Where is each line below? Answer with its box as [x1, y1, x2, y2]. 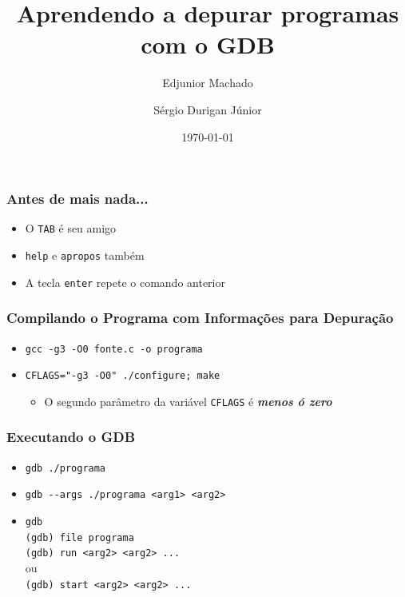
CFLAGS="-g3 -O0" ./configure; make [25, 370, 220, 382]
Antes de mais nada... [6, 189, 149, 209]
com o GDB [141, 28, 275, 61]
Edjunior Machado [162, 74, 253, 91]
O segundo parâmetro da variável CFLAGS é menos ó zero [44, 392, 332, 409]
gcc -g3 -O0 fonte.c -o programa [25, 343, 203, 355]
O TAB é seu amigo [25, 220, 117, 237]
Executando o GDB [6, 427, 136, 447]
